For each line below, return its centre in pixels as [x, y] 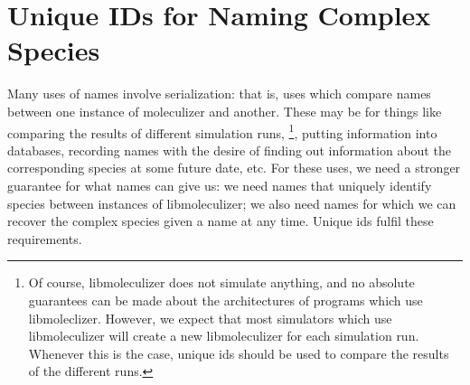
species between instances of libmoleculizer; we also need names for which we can [232, 203]
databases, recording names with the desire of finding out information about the [229, 150]
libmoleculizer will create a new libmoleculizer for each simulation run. [224, 336]
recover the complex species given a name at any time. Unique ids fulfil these [221, 221]
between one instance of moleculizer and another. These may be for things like [225, 111]
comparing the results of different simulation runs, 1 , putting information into [222, 131]
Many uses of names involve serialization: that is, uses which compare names [219, 94]
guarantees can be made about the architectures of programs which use [226, 300]
